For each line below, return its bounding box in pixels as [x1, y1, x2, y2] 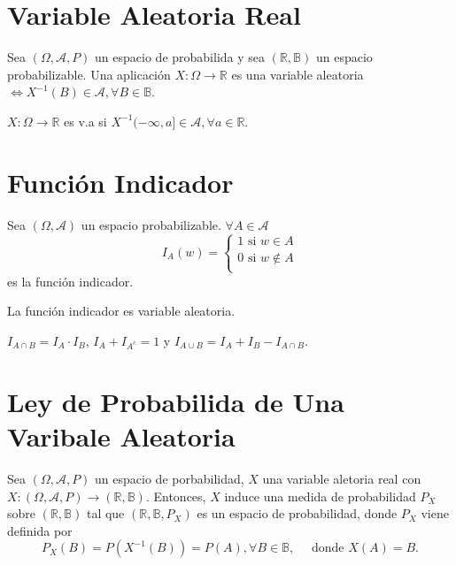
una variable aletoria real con [262, 469, 421, 487]
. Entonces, [145, 486, 206, 505]
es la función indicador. [7, 271, 134, 290]
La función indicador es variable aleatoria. [7, 302, 236, 320]
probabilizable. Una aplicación [7, 65, 171, 83]
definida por [7, 521, 73, 539]
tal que [86, 504, 125, 523]
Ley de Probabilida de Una [7, 383, 344, 419]
